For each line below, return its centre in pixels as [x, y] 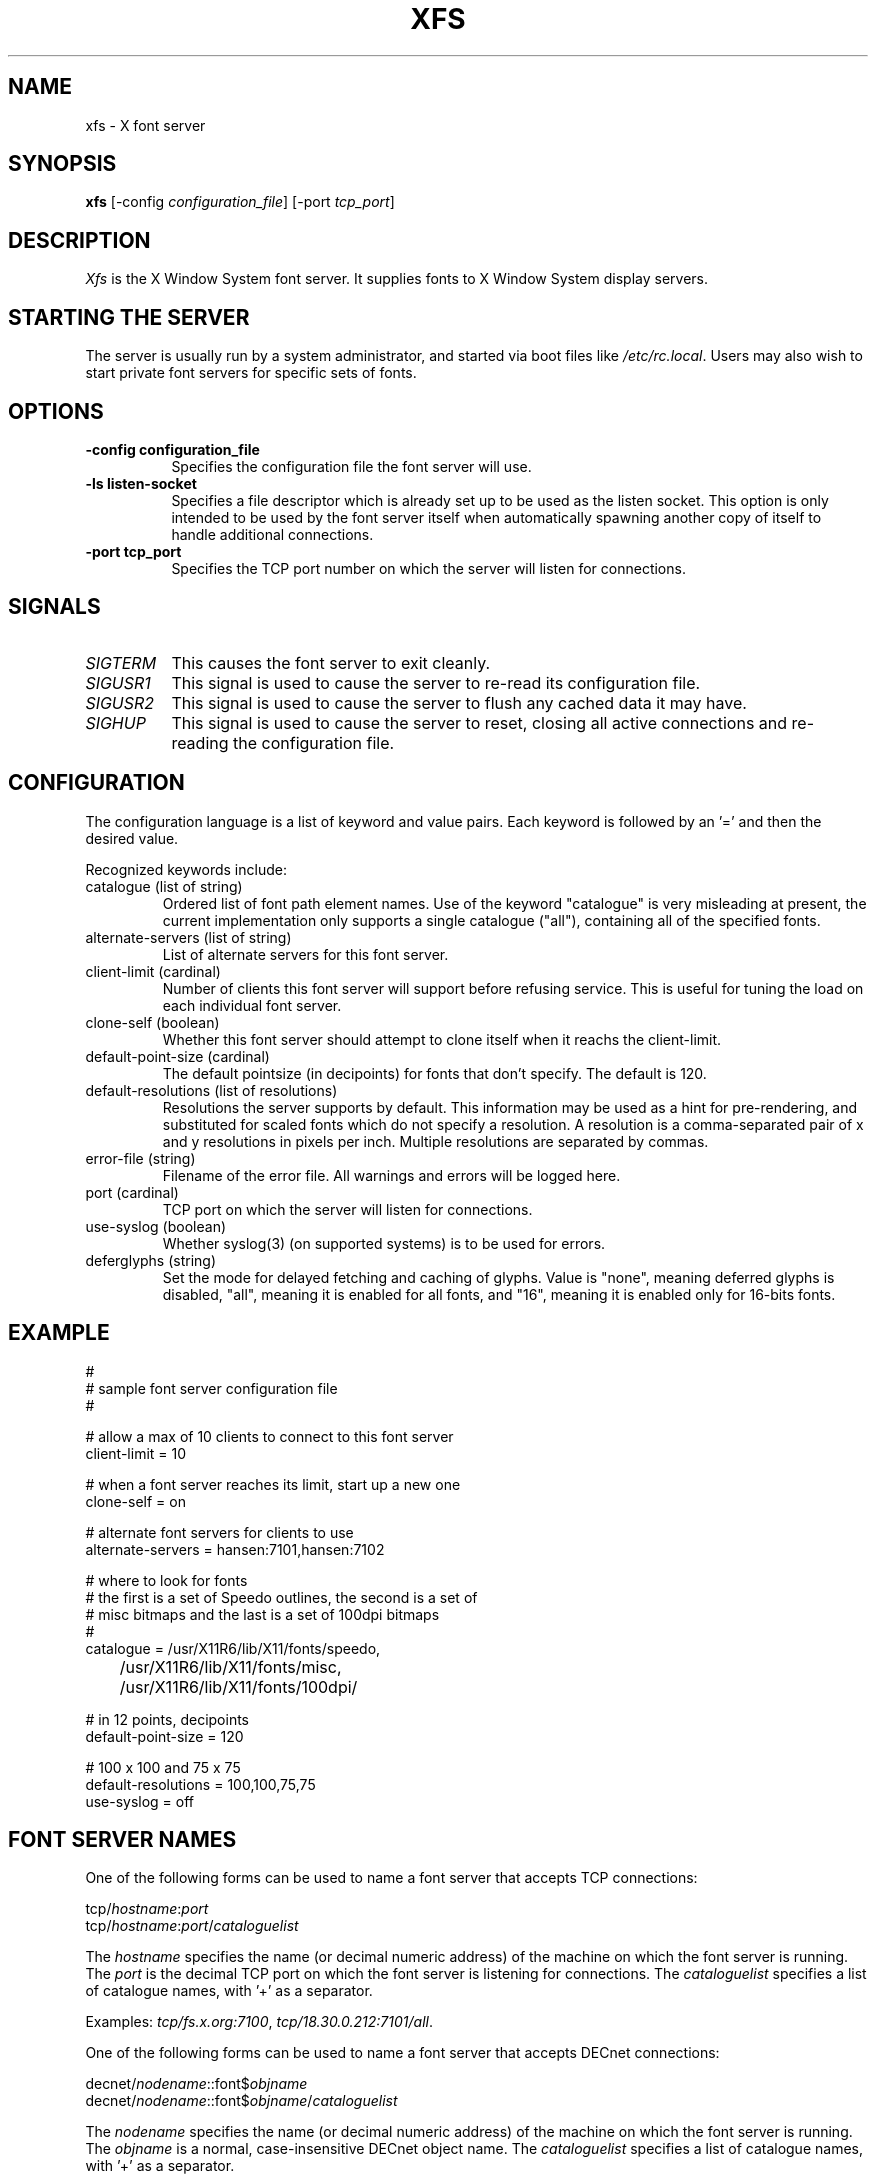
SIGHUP [115, 722]
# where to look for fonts [166, 1580]
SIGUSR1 [118, 682]
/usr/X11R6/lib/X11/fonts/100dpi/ [238, 1686]
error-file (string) [140, 1158]
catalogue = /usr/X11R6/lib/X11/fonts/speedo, [233, 1648]
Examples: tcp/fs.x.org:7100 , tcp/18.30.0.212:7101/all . [259, 2022]
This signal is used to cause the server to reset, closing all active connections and [479, 722]
